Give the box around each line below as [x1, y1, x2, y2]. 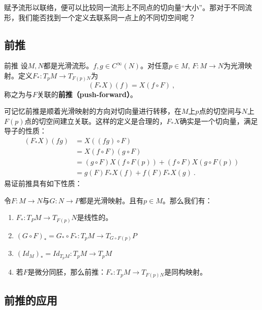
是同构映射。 [164, 267, 207, 277]
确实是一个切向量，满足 [179, 115, 258, 126]
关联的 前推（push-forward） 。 [37, 88, 137, 99]
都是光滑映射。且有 [80, 195, 144, 205]
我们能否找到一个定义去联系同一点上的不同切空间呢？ [18, 12, 196, 22]
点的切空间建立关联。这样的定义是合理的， [24, 115, 167, 126]
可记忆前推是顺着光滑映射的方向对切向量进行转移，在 [4, 106, 181, 116]
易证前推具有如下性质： [4, 178, 82, 188]
